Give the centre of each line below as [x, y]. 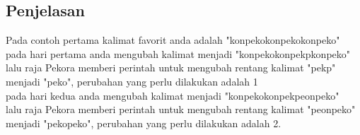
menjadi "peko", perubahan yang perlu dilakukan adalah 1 [132, 81]
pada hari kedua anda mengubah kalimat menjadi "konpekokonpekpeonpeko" [173, 95]
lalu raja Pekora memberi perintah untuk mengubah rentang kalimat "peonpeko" [181, 109]
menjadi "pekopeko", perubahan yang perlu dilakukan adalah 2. [144, 123]
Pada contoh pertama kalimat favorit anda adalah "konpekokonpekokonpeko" [173, 40]
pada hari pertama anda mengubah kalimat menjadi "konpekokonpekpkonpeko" [178, 53]
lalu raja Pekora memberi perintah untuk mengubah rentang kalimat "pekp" [171, 67]
